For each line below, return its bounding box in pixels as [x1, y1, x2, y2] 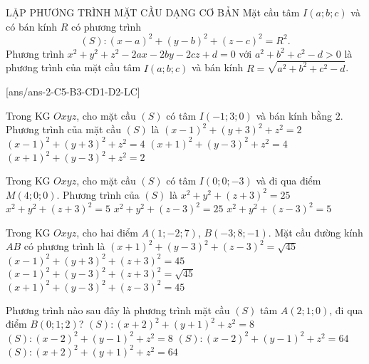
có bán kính [6, 19, 57, 33]
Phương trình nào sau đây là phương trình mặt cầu [6, 302, 230, 317]
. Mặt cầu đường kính [268, 224, 363, 239]
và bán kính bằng [256, 108, 333, 123]
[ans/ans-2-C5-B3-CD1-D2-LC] [6, 84, 140, 99]
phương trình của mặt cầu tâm [6, 60, 141, 75]
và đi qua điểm [256, 173, 321, 188]
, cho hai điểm [76, 224, 138, 239]
